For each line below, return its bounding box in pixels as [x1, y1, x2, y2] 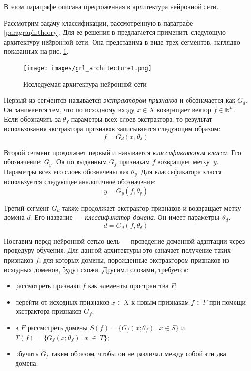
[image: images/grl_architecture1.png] [23, 64, 152, 72]
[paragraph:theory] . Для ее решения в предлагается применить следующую [4, 27, 226, 37]
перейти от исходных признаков [15, 296, 110, 307]
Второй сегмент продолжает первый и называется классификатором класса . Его [4, 147, 241, 157]
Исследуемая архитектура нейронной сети [23, 78, 147, 89]
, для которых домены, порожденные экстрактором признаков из [39, 255, 229, 265]
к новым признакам [131, 296, 189, 307]
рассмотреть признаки [15, 280, 80, 291]
